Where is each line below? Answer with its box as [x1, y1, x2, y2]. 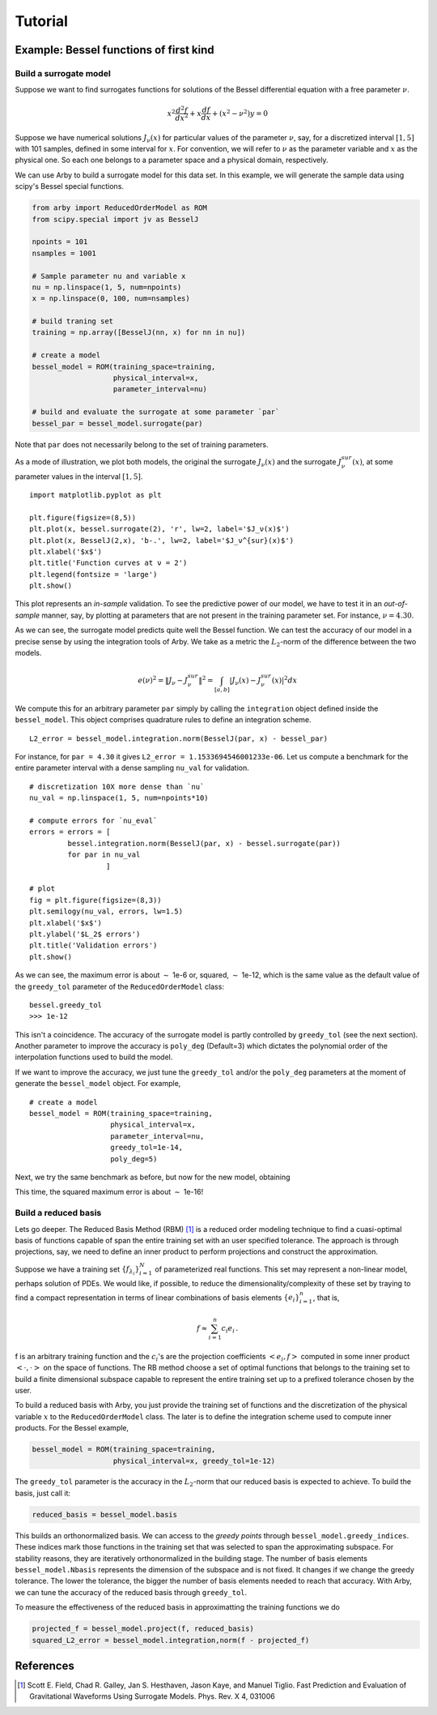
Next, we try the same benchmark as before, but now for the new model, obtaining [15, 1172, 291, 1182]
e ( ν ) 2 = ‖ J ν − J [138, 674, 189, 686]
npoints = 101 [32, 237, 88, 246]
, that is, [312, 1293, 340, 1302]
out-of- [383, 599, 409, 609]
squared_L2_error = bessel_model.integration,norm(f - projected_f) [32, 1636, 310, 1644]
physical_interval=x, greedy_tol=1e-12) [112, 1456, 276, 1465]
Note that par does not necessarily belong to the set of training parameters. [15, 439, 269, 449]
